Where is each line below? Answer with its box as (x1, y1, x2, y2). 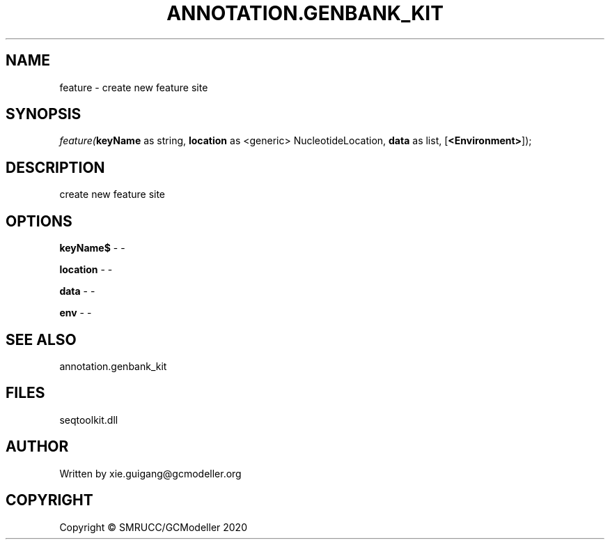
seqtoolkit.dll (59, 413, 118, 426)
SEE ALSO (6, 330, 77, 348)
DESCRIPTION (6, 158, 105, 176)
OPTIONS (6, 212, 72, 230)
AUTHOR (6, 438, 69, 456)
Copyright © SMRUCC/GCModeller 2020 (59, 521, 247, 533)
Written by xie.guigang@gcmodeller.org (59, 467, 242, 479)
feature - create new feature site (59, 81, 208, 93)
